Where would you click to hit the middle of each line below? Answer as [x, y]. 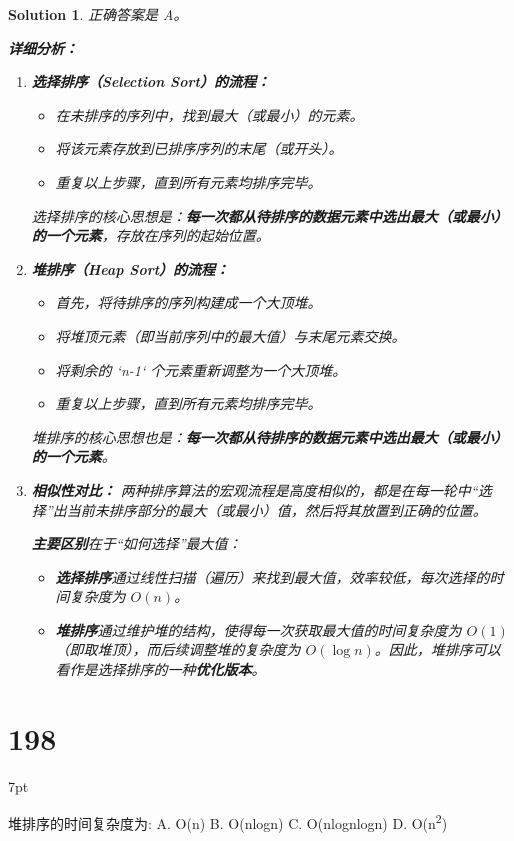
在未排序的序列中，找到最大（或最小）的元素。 [209, 114]
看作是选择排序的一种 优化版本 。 [160, 669]
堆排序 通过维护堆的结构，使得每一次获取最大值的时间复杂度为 [258, 629]
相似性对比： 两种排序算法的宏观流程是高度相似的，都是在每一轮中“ [254, 489]
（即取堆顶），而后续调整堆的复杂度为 [178, 649]
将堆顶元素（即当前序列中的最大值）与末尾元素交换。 [230, 335]
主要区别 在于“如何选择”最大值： [136, 543]
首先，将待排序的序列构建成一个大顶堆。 [188, 302]
